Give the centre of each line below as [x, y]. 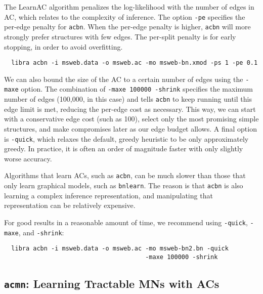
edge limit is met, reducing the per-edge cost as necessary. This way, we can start [130, 109]
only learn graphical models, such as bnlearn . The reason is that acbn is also [124, 185]
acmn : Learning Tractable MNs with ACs [112, 283]
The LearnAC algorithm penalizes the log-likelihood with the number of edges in [129, 7]
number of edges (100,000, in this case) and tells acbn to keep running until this [128, 99]
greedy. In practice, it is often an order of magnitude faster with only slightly [124, 149]
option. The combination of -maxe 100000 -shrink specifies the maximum [137, 89]
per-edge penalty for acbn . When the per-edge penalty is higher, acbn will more [127, 27]
